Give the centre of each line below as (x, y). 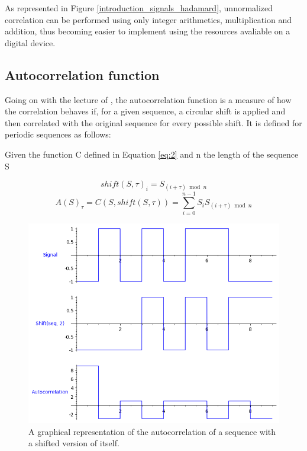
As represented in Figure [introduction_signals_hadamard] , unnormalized (139, 8)
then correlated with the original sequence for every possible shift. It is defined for (153, 122)
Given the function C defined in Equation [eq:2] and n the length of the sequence (152, 154)
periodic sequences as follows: (58, 134)
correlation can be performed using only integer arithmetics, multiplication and (148, 19)
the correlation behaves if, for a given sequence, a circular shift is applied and (145, 111)
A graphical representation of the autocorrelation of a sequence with (152, 431)
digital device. (30, 42)
